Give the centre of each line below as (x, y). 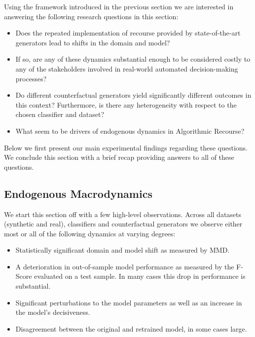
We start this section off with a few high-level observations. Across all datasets (123, 214)
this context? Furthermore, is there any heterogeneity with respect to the (126, 104)
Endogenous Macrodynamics (78, 193)
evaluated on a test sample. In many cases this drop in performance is (140, 276)
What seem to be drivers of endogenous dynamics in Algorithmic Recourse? (130, 131)
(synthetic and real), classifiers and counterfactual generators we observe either (123, 224)
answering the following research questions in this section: (91, 16)
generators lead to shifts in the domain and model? (93, 42)
